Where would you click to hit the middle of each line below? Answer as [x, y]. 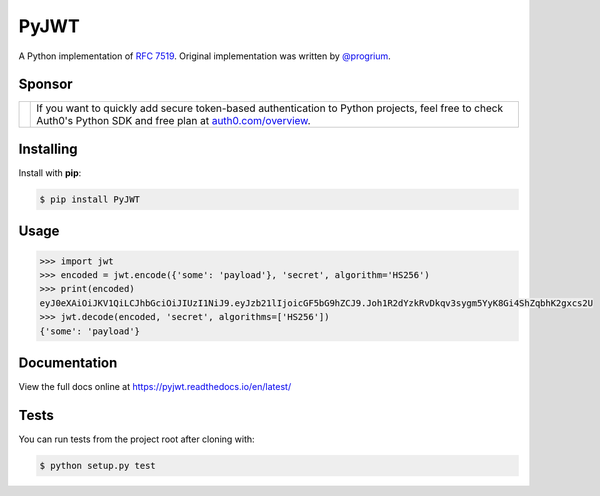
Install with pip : [50, 172]
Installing [48, 148]
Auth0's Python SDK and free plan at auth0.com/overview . [173, 121]
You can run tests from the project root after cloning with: [136, 439]
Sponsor [46, 84]
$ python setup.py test [98, 465]
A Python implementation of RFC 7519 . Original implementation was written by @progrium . [205, 56]
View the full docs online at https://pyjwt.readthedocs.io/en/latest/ [155, 386]
